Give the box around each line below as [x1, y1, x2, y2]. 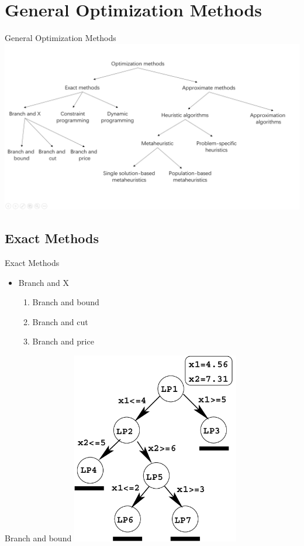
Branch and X [18, 276, 69, 288]
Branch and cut [32, 315, 88, 327]
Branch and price [32, 335, 94, 347]
